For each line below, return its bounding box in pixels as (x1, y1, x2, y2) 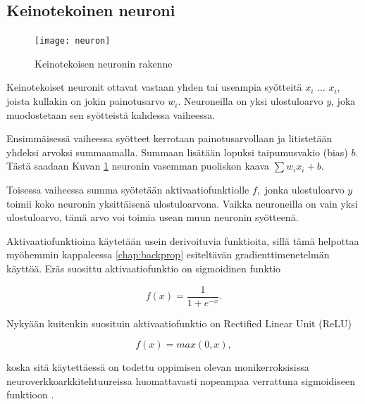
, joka (331, 94, 356, 108)
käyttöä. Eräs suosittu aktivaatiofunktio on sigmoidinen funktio (6, 260, 281, 275)
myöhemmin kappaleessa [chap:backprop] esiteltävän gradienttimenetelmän (6, 247, 330, 262)
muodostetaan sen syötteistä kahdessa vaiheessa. (6, 107, 216, 122)
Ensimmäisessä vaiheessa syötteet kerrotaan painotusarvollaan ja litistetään (6, 131, 333, 146)
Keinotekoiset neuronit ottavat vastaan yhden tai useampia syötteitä (6, 80, 302, 94)
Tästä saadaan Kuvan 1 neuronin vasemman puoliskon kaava (6, 158, 270, 173)
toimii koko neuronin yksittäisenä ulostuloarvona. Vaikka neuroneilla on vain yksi (6, 196, 358, 210)
